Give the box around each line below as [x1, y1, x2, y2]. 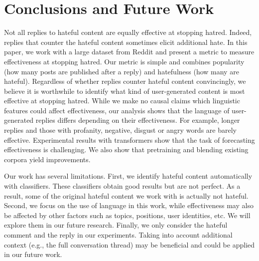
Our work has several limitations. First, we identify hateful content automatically [4, 171, 253, 181]
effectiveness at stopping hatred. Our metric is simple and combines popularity [4, 56, 245, 66]
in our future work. [4, 249, 62, 260]
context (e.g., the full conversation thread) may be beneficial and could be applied [4, 239, 255, 250]
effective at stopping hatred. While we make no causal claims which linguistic [4, 95, 240, 106]
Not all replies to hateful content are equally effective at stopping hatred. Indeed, [4, 27, 252, 37]
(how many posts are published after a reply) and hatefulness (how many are [4, 66, 239, 76]
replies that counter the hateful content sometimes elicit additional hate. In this [4, 36, 248, 47]
